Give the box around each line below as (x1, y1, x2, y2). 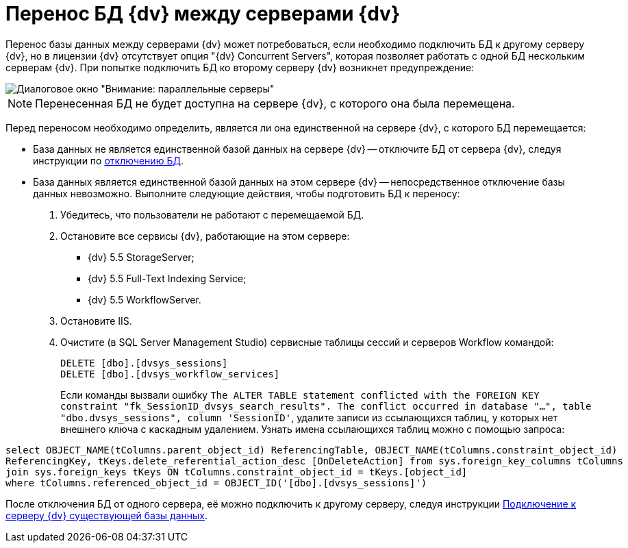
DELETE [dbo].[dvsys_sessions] (60, 357, 228, 369)
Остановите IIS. (60, 314, 132, 327)
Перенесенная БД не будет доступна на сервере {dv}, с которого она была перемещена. (35, 96, 515, 110)
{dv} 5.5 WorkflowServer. (88, 293, 201, 306)
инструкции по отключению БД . (33, 154, 184, 166)
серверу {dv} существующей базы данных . (5, 509, 208, 521)
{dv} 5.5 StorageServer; (88, 251, 194, 263)
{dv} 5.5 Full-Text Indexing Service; (88, 272, 247, 284)
